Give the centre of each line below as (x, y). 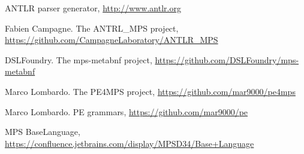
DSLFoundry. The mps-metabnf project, (79, 59)
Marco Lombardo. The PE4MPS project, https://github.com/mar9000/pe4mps (150, 91)
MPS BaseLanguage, (43, 132)
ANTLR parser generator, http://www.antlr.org (93, 8)
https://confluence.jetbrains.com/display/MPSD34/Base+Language (130, 143)
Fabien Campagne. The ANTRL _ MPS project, (92, 28)
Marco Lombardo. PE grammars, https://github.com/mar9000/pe (127, 111)
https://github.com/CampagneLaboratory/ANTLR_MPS (112, 40)
